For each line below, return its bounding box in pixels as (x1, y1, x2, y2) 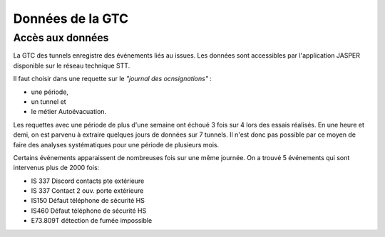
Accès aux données (13, 31, 109, 44)
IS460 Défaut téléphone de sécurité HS (31, 206, 147, 215)
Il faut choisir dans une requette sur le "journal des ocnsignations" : (13, 75, 212, 83)
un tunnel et (31, 97, 67, 106)
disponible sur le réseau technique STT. (13, 61, 130, 70)
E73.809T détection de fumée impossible (31, 216, 153, 225)
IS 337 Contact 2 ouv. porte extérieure (31, 186, 144, 195)
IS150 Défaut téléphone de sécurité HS (31, 196, 145, 205)
